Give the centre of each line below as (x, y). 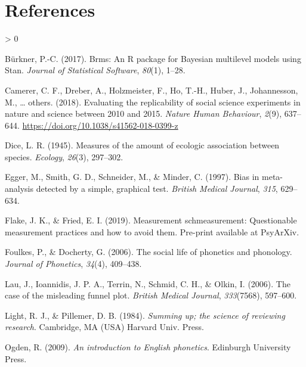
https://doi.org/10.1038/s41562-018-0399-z (100, 125)
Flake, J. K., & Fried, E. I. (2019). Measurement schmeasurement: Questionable (151, 220)
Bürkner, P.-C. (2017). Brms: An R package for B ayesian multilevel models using (153, 58)
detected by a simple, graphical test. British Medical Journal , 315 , (157, 189)
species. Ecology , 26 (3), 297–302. (64, 156)
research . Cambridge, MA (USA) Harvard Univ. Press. (104, 327)
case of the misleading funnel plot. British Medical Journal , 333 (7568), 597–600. (151, 295)
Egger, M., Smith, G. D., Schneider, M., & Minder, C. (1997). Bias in (132, 177)
